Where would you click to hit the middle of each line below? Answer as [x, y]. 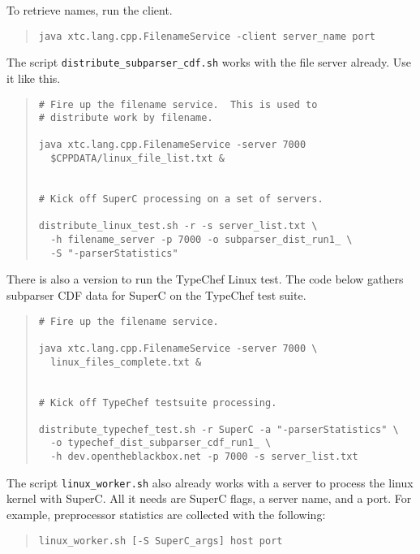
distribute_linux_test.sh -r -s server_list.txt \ [178, 226]
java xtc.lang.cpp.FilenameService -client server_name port [207, 36]
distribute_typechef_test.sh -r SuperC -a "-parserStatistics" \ [219, 429]
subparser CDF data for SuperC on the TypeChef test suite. [156, 294]
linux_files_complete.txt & [126, 362]
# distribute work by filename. [126, 118]
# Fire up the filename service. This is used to [178, 104]
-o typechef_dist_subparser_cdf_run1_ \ [161, 443]
